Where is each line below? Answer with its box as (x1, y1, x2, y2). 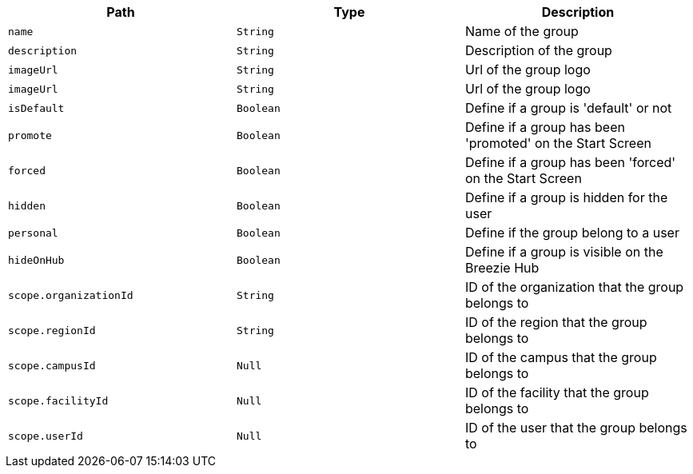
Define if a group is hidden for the (464, 189, 668, 205)
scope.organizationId (8, 289, 133, 301)
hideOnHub (8, 253, 65, 266)
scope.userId (8, 429, 83, 442)
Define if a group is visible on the (464, 244, 663, 260)
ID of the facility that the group (464, 384, 649, 400)
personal (8, 226, 58, 239)
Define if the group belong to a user (464, 225, 679, 241)
